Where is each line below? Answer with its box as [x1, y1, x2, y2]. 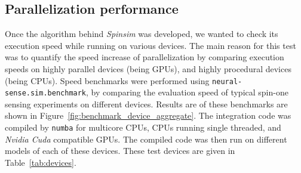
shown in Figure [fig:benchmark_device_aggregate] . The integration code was [5, 109, 291, 122]
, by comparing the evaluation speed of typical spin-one [86, 86, 288, 98]
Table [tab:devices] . [5, 156, 76, 168]
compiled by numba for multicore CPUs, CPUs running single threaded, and [5, 121, 281, 134]
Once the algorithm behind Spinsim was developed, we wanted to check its [5, 27, 278, 40]
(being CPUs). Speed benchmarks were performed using [5, 74, 210, 86]
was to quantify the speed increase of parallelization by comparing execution [5, 51, 284, 63]
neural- [212, 77, 242, 86]
